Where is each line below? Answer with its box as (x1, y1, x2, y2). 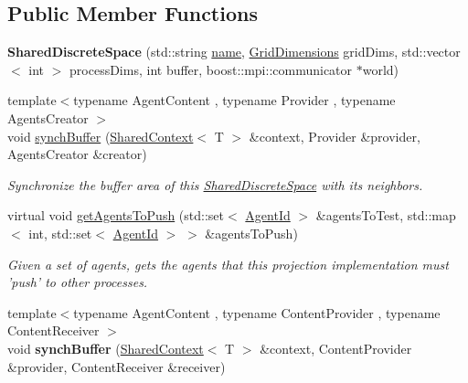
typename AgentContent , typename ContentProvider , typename (73, 303, 441, 322)
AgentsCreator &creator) (7, 144, 147, 164)
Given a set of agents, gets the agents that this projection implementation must (7, 254, 449, 273)
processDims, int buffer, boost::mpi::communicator (69, 59, 353, 79)
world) (362, 59, 399, 79)
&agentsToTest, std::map (315, 206, 456, 225)
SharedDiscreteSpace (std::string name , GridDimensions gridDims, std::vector (7, 42, 461, 61)
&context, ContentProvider (260, 338, 412, 357)
